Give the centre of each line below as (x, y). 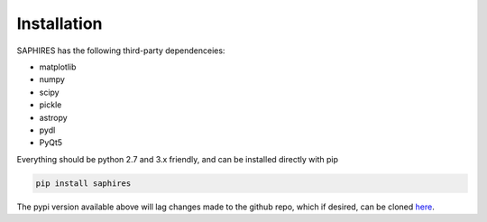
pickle (51, 105)
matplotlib (58, 67)
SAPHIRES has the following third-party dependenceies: (121, 51)
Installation (60, 23)
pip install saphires (83, 183)
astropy (53, 117)
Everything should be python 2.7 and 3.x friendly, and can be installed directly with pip (177, 159)
